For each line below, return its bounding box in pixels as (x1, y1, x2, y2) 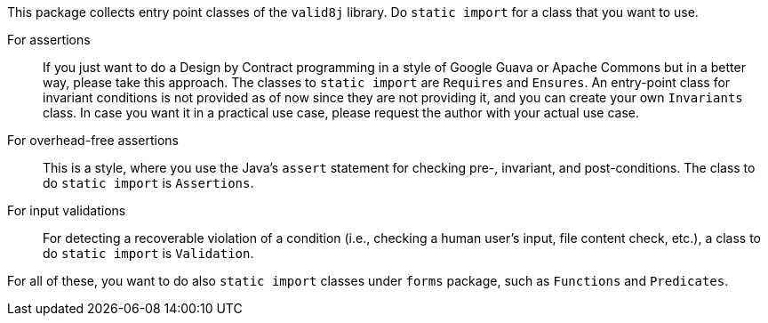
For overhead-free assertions (7, 133, 179, 148)
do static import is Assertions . (43, 175, 254, 190)
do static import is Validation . (43, 246, 254, 261)
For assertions (7, 32, 91, 47)
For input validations (7, 203, 126, 218)
